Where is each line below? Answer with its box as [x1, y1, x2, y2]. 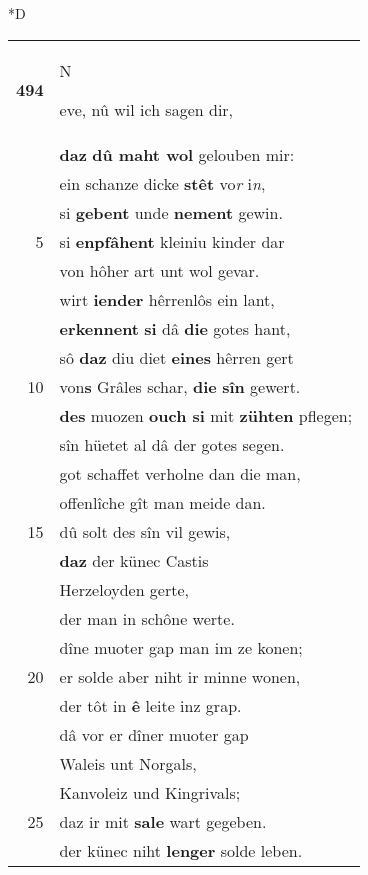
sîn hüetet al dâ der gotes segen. [59, 432, 285, 456]
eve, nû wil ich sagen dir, [59, 97, 234, 121]
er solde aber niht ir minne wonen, [59, 664, 301, 688]
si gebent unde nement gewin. [59, 200, 283, 224]
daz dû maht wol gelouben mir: [59, 142, 295, 166]
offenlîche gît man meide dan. [59, 490, 266, 514]
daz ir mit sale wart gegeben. [59, 809, 267, 833]
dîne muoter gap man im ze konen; [59, 635, 303, 659]
